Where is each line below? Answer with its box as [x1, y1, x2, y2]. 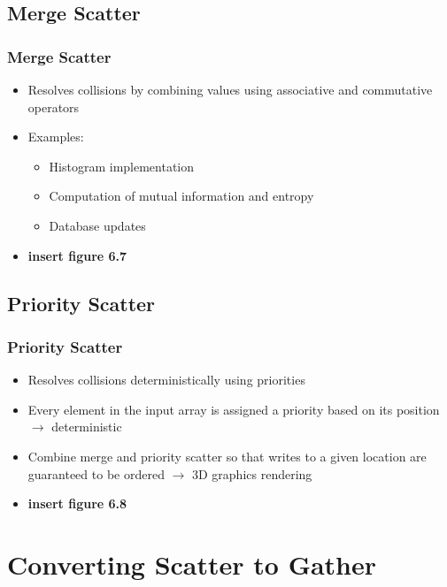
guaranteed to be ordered [27, 464, 165, 483]
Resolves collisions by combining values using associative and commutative [27, 80, 433, 98]
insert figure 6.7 [27, 246, 127, 264]
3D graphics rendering [191, 464, 312, 483]
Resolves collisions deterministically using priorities [27, 370, 305, 389]
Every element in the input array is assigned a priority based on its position [27, 400, 440, 418]
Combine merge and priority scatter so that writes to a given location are [27, 446, 427, 465]
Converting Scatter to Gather [7, 545, 377, 582]
